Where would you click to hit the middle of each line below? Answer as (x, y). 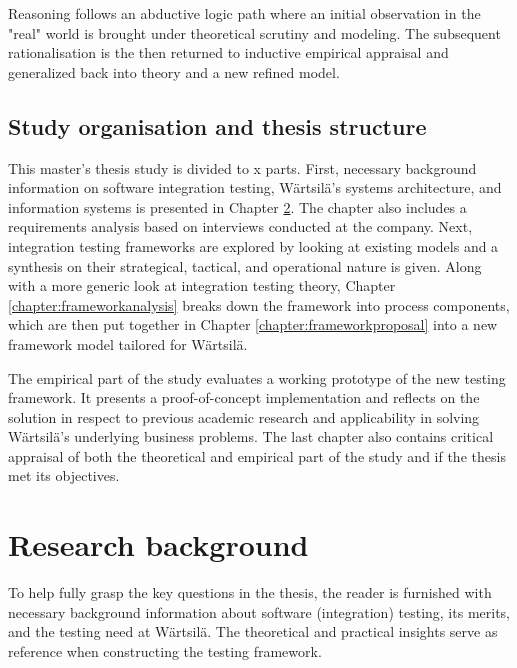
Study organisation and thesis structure (217, 125)
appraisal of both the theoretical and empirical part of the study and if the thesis (257, 455)
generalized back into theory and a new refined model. (174, 71)
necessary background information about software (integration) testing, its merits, (259, 611)
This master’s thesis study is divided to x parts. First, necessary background (242, 167)
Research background (158, 544)
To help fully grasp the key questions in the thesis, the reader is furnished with (250, 592)
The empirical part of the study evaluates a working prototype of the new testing (257, 377)
